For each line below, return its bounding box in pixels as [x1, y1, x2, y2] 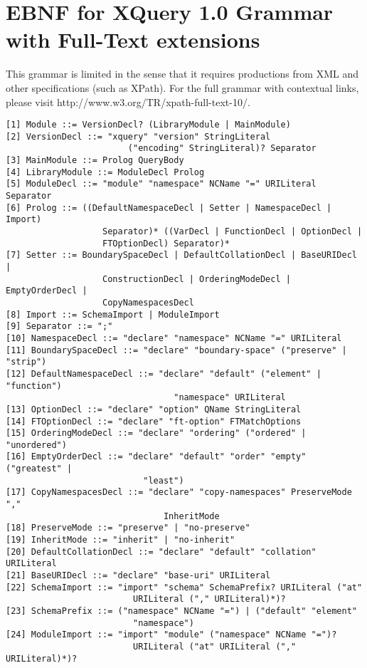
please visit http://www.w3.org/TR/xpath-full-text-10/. [6, 94, 250, 109]
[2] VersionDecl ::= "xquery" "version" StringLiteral [6, 131, 271, 142]
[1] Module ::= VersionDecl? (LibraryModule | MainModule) [6, 120, 291, 130]
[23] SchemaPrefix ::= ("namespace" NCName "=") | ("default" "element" [6, 606, 357, 616]
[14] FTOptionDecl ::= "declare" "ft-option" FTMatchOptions [6, 416, 302, 427]
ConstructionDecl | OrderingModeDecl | [102, 273, 291, 284]
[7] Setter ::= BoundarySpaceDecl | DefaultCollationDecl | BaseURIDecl [6, 250, 357, 261]
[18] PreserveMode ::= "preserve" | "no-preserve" [6, 523, 250, 533]
